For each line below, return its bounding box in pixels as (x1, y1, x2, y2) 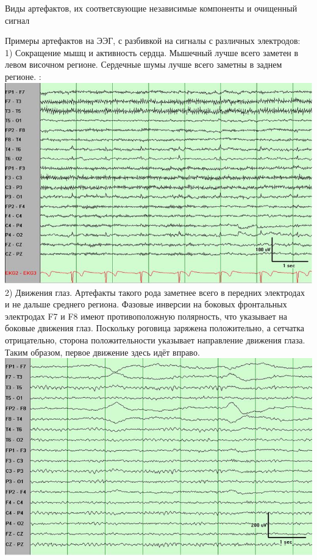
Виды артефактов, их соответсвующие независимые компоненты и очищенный (5, 2, 297, 14)
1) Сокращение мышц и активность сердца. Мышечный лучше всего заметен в (5, 46, 299, 59)
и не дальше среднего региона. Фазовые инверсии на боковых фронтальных (5, 298, 287, 311)
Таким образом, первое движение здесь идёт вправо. (5, 345, 200, 358)
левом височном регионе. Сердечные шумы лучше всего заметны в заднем (5, 58, 282, 71)
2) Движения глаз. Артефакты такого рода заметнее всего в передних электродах (5, 285, 305, 298)
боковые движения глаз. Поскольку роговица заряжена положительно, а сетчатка (5, 321, 305, 334)
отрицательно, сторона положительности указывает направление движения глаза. (5, 333, 305, 346)
